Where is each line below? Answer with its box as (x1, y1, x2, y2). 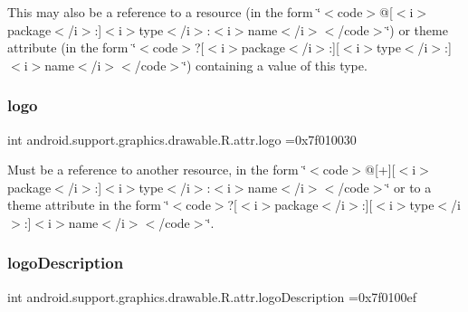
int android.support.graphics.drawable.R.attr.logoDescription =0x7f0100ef (7, 287, 417, 306)
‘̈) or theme (386, 20, 448, 39)
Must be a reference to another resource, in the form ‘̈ (7, 160, 307, 179)
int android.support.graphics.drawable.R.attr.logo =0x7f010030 (7, 129, 357, 148)
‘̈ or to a (386, 177, 432, 196)
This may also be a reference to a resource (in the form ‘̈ (7, 3, 321, 21)
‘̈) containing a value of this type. (183, 55, 368, 74)
